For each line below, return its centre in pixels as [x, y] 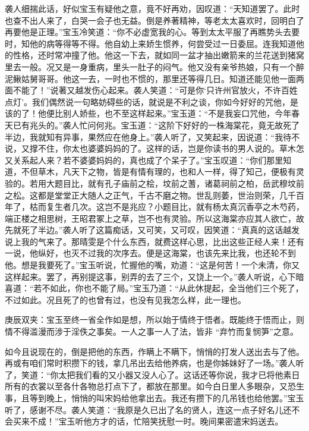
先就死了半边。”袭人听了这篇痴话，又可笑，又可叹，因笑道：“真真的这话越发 [152, 230]
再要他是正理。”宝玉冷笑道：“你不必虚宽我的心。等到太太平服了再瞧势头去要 [152, 32]
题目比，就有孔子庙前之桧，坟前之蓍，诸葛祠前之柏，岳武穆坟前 [179, 183]
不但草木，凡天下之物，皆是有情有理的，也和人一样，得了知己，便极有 [158, 172]
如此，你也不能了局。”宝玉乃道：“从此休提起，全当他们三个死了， [177, 288]
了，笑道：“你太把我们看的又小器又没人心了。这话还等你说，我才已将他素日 [152, 374]
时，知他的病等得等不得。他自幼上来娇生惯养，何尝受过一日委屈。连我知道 [150, 43]
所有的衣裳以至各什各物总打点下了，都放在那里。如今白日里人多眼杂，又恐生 [154, 386]
